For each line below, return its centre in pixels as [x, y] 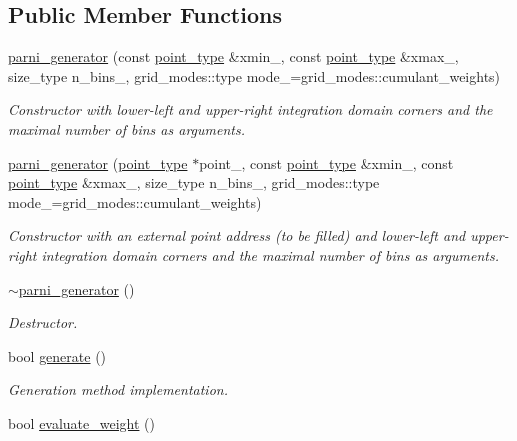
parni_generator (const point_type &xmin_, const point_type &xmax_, [233, 56]
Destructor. [43, 322]
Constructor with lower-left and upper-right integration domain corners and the [250, 109]
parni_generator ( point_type [98, 162]
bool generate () [57, 355]
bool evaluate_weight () [82, 422]
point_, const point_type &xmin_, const [326, 162]
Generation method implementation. [118, 389]
